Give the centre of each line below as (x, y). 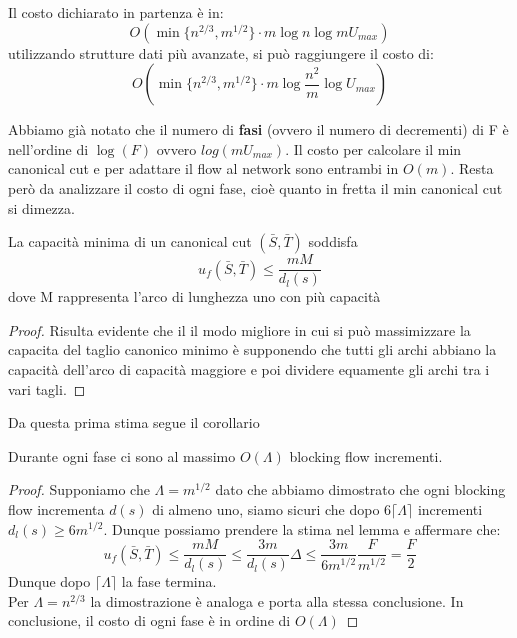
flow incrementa (56, 508)
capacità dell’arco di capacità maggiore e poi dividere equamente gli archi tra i (249, 369)
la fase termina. (169, 581)
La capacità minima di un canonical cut (130, 241)
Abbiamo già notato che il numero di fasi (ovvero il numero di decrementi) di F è (258, 129)
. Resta (472, 168)
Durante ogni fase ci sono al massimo (122, 455)
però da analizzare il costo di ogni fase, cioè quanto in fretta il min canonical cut (255, 187)
